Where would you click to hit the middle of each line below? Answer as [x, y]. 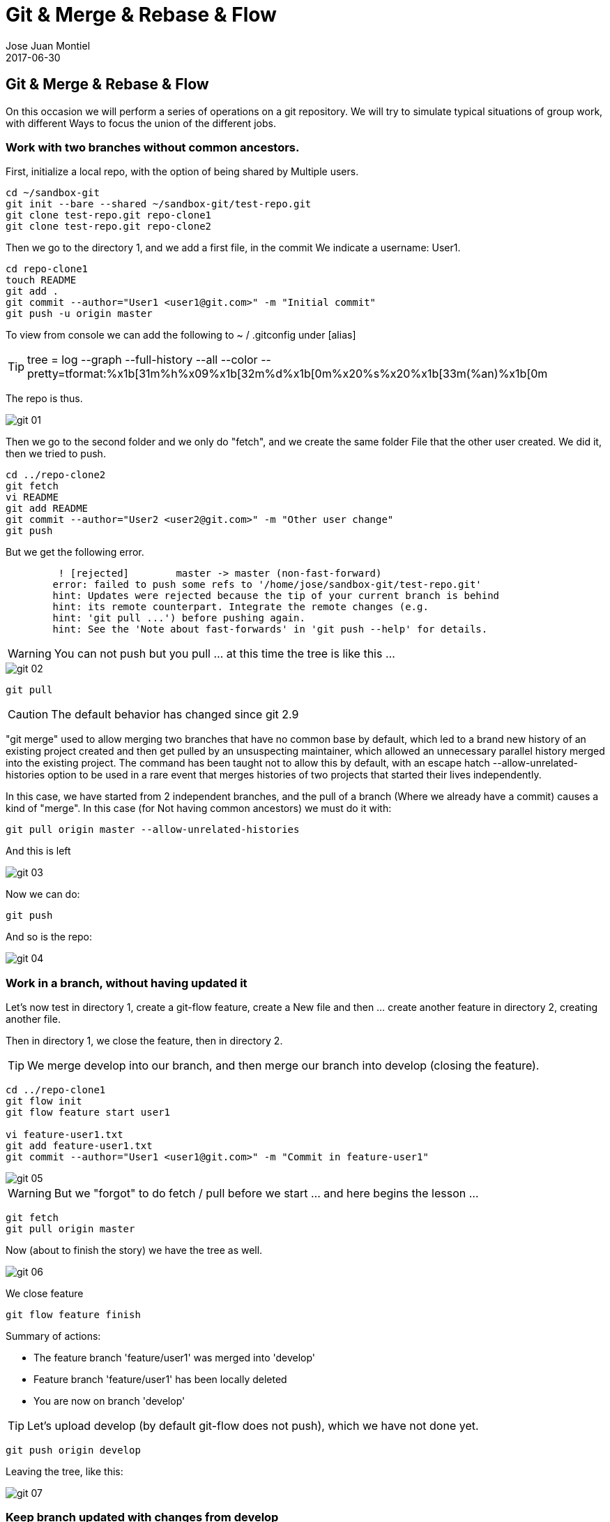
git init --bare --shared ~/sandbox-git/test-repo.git [159, 204]
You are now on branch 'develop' [109, 1401]
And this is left [38, 851]
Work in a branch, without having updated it [127, 983]
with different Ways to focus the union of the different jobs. [141, 123]
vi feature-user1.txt [64, 1135]
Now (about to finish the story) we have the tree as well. [134, 1250]
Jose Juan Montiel [48, 45]
